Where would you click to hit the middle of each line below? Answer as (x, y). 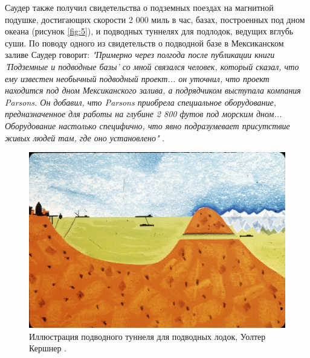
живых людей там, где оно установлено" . (85, 137)
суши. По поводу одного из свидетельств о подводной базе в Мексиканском (144, 43)
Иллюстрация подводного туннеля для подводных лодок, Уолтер (147, 336)
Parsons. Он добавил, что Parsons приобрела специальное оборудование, (140, 102)
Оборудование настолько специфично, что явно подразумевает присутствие (147, 125)
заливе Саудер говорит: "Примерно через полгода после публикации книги (140, 55)
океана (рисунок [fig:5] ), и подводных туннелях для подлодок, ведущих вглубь (149, 31)
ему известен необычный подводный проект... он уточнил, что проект (137, 78)
